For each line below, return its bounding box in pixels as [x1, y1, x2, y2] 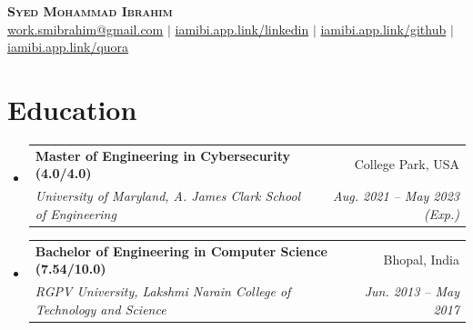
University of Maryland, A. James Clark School [35, 186, 301, 205]
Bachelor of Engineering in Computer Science [35, 241, 327, 260]
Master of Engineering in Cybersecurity [35, 145, 290, 165]
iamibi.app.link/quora [7, 37, 129, 56]
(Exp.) [424, 204, 459, 223]
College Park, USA [354, 155, 459, 174]
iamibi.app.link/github [320, 19, 447, 38]
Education [7, 90, 137, 127]
